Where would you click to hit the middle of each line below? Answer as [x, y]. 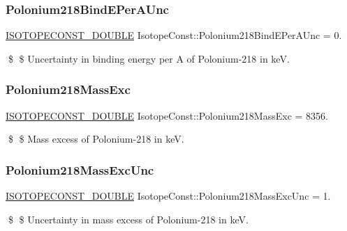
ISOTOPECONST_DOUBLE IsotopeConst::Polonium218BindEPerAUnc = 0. [174, 35]
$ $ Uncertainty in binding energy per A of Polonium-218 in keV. [149, 58]
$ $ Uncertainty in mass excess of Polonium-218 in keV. [128, 219]
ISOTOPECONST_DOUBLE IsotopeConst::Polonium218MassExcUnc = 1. [168, 196]
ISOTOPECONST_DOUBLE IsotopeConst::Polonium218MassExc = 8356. [167, 115]
